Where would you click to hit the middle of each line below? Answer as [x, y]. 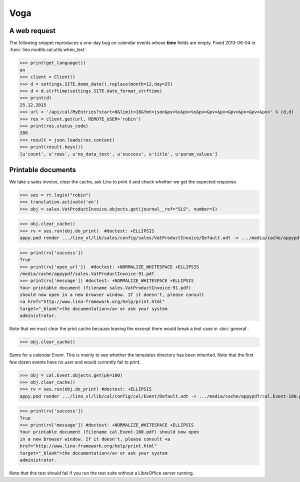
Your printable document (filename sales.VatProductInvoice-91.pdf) [105, 288]
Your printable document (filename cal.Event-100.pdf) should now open [109, 432]
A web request [32, 31]
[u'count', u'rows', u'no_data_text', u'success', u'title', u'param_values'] [118, 154]
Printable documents [43, 170]
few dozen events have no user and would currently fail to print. [75, 362]
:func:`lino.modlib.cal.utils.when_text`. [48, 49]
